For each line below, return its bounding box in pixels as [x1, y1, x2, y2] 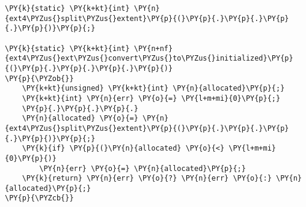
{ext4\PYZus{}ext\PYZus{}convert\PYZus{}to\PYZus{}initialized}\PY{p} [5, 54, 293, 63]
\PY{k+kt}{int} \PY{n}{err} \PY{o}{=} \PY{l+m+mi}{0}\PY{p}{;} [22, 94, 281, 103]
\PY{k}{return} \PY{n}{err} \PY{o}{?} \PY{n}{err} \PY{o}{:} [22, 174, 272, 183]
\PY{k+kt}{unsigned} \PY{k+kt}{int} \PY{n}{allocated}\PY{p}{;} [22, 84, 285, 93]
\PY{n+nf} [133, 44, 173, 53]
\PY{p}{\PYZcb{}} [5, 194, 74, 203]
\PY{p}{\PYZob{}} [5, 74, 74, 83]
